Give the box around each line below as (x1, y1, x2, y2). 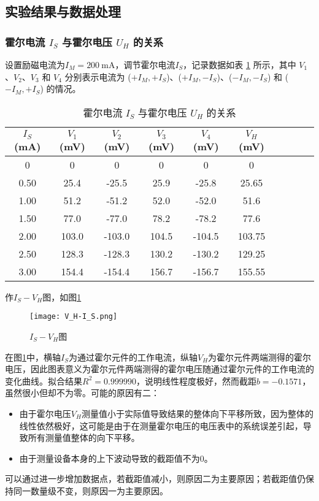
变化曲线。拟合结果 (5, 374, 82, 387)
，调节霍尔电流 (115, 58, 175, 71)
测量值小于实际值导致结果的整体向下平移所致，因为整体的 (81, 407, 313, 419)
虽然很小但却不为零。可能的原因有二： (5, 386, 159, 399)
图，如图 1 (42, 290, 82, 303)
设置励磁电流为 (5, 58, 65, 71)
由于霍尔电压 (19, 407, 71, 419)
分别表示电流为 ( (64, 70, 131, 83)
